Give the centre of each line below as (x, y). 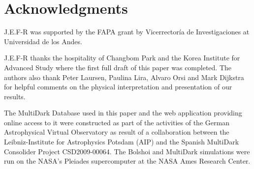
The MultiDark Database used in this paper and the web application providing (123, 113)
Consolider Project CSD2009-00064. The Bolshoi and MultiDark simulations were (127, 151)
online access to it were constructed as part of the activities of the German (117, 122)
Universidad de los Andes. (43, 41)
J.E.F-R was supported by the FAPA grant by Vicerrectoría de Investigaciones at (127, 32)
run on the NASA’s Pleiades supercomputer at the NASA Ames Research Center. (127, 161)
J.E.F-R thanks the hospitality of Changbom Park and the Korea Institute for (122, 58)
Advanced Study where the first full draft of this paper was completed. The (118, 67)
